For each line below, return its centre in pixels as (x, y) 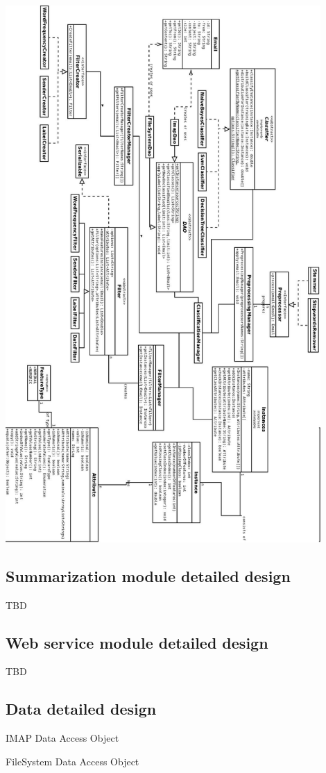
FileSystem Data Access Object (72, 761)
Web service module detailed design (137, 642)
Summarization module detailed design (148, 575)
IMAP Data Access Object (62, 738)
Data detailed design (81, 709)
